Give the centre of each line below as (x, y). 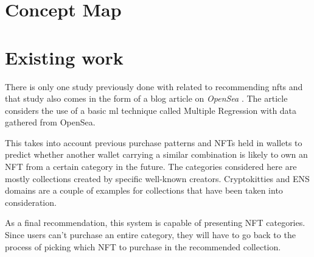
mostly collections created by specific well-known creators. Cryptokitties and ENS (157, 178)
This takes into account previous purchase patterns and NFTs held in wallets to (154, 142)
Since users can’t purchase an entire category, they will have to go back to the (150, 235)
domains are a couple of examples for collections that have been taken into (144, 190)
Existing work (64, 57)
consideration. (31, 202)
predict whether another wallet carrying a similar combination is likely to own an (156, 154)
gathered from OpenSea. (50, 122)
